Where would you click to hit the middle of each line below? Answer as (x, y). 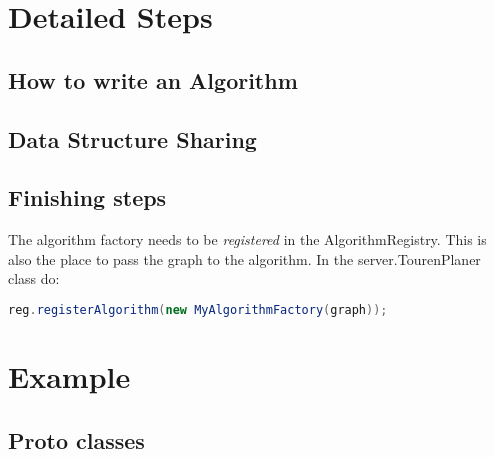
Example (69, 375)
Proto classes (76, 439)
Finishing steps (87, 197)
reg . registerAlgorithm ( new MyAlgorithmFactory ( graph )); (198, 309)
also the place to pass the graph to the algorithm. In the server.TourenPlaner (244, 258)
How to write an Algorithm (153, 79)
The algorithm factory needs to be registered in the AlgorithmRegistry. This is (247, 239)
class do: (34, 278)
